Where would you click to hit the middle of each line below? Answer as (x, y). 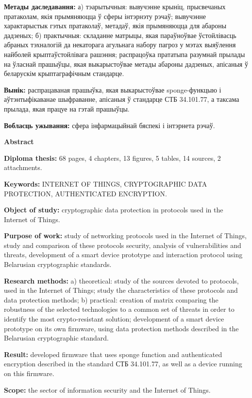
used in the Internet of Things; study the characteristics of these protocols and (121, 290)
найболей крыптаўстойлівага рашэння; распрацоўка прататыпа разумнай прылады (125, 54)
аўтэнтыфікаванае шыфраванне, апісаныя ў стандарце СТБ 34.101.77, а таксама (122, 99)
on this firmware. (29, 373)
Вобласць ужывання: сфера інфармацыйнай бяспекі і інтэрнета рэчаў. (109, 125)
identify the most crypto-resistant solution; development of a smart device (114, 319)
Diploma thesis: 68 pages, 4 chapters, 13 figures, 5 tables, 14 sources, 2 (112, 158)
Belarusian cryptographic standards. (58, 264)
